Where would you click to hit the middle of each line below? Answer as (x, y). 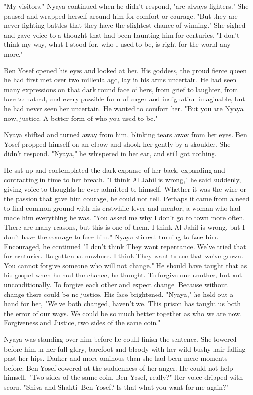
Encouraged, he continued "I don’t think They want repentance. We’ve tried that (125, 246)
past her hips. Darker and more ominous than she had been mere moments (116, 358)
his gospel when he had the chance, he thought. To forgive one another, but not (123, 275)
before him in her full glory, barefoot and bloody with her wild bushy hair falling (125, 348)
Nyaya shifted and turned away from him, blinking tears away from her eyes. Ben (126, 134)
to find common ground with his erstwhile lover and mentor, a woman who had (122, 208)
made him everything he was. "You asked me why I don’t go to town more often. (125, 217)
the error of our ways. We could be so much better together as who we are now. (123, 313)
